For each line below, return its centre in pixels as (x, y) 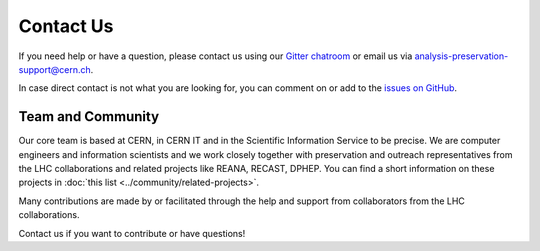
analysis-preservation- (461, 56)
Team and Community (89, 116)
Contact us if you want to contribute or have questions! (132, 233)
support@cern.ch (55, 69)
